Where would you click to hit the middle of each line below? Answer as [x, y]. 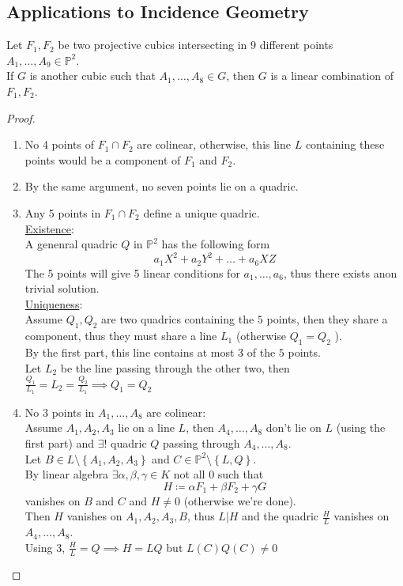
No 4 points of [59, 144]
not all [189, 474]
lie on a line [146, 427]
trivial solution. [62, 288]
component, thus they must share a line [121, 336]
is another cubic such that [92, 76]
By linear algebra [67, 474]
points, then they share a [327, 319]
